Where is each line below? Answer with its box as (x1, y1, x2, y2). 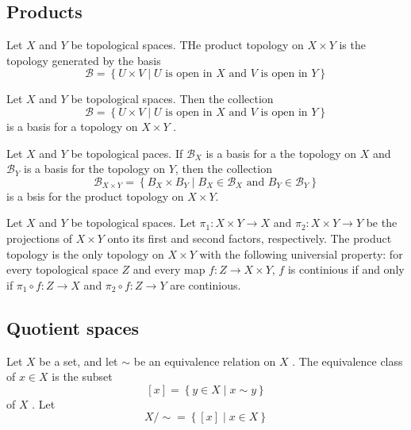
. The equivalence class (292, 352, 403, 369)
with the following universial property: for (199, 245, 403, 262)
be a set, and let (39, 352, 118, 369)
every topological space (6, 261, 118, 278)
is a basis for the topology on (24, 160, 166, 177)
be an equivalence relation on (133, 352, 276, 369)
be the (366, 214, 398, 231)
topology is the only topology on (6, 245, 164, 262)
